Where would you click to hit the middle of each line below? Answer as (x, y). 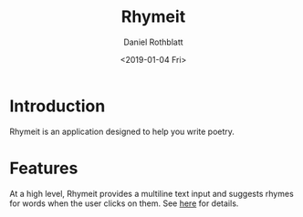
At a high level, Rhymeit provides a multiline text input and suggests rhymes (151, 193)
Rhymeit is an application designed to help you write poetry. (122, 131)
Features (44, 168)
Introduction (57, 106)
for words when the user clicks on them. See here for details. (124, 203)
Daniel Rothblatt (153, 42)
